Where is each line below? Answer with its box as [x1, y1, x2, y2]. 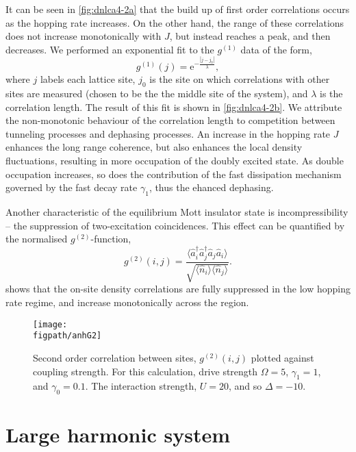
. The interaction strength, [85, 379, 197, 393]
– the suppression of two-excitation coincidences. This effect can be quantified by [5, 218, 345, 232]
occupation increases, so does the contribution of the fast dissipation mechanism [5, 166, 342, 181]
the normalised [5, 231, 68, 246]
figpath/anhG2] [33, 331, 102, 341]
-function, [90, 231, 131, 246]
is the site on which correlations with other [149, 72, 330, 86]
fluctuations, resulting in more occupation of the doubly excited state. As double [5, 153, 344, 168]
